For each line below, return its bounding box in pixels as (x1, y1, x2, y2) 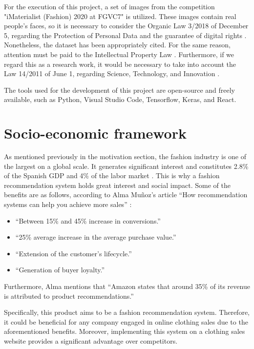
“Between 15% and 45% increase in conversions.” (15, 215, 161, 226)
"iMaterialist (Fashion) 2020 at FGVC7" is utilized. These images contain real (4, 11, 236, 21)
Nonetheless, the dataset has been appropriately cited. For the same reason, (4, 40, 231, 50)
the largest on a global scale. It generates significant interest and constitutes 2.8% (4, 161, 249, 171)
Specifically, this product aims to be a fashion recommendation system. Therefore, (4, 307, 250, 317)
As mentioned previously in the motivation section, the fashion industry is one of (4, 151, 247, 162)
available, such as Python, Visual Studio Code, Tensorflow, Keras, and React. (4, 94, 236, 104)
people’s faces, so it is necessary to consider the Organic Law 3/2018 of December (4, 21, 249, 31)
